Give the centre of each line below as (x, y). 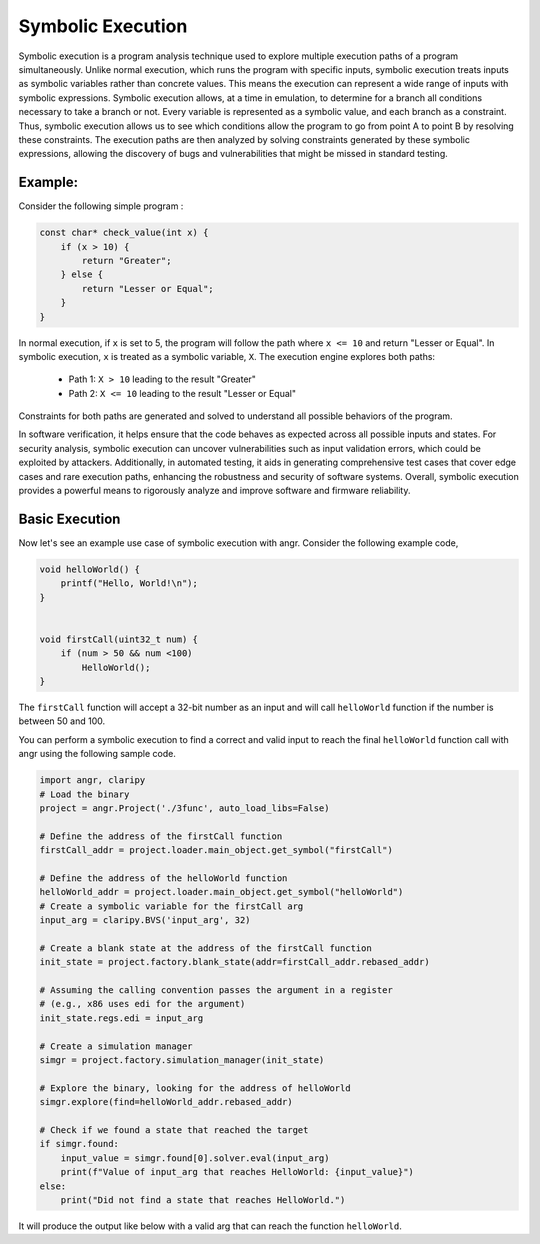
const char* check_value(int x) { (124, 233)
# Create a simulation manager (116, 1046)
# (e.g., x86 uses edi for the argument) (142, 1004)
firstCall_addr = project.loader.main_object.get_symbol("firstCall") (216, 850)
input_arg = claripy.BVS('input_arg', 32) (145, 920)
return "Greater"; (126, 260)
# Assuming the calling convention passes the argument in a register (216, 990)
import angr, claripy (92, 780)
